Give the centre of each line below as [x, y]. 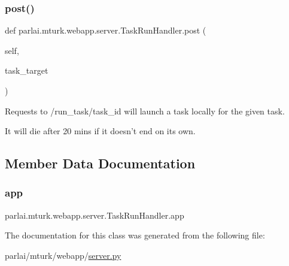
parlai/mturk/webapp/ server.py [63, 255]
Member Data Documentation [100, 163]
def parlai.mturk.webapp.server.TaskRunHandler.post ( [106, 30]
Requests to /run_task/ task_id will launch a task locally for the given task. [145, 111]
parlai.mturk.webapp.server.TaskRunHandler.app [95, 215]
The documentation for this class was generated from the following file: [135, 235]
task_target [27, 70]
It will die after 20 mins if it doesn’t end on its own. [100, 131]
